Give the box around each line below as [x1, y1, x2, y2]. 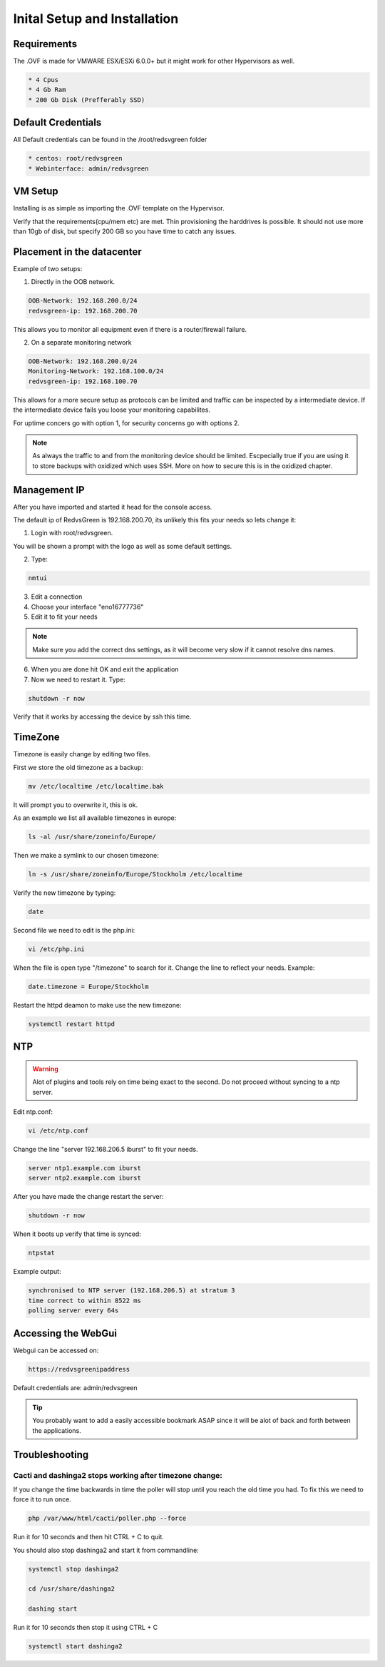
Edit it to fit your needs [31, 612, 98, 621]
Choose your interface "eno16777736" [31, 602, 144, 611]
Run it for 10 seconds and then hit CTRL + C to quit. [13, 1533, 164, 1541]
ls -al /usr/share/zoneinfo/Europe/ [28, 833, 157, 841]
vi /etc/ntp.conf [28, 1127, 89, 1135]
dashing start [28, 1605, 78, 1613]
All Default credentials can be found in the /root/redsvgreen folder [13, 136, 207, 144]
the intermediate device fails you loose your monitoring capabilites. [13, 405, 210, 414]
